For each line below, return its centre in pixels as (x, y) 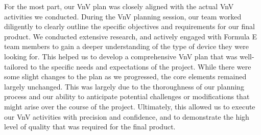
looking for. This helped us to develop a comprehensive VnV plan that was (121, 56)
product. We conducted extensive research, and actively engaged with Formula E (130, 36)
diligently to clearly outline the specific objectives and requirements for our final (129, 26)
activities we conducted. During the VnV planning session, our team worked (123, 16)
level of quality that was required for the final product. (90, 127)
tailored (16, 66)
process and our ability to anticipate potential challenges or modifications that (127, 96)
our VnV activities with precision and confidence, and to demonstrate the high (127, 116)
